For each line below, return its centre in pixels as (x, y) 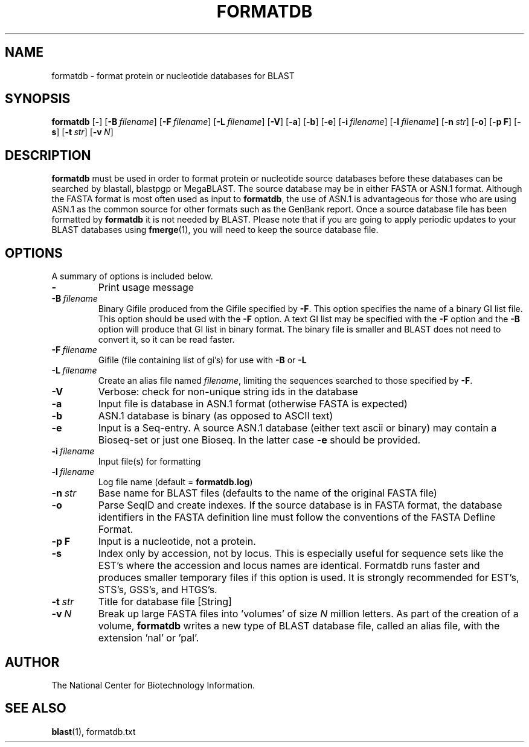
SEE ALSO (36, 708)
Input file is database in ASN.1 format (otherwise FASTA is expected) (253, 404)
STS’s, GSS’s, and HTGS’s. (158, 590)
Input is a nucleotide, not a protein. (177, 542)
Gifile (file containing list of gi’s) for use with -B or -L (202, 360)
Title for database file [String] (165, 602)
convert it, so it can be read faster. (166, 340)
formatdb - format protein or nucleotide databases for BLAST (173, 75)
